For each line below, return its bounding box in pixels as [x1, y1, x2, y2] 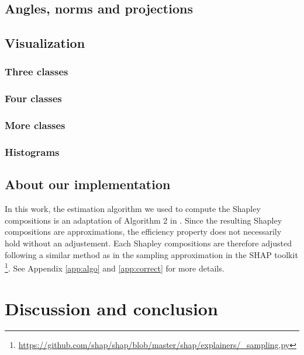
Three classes [5, 64, 68, 79]
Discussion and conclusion [5, 296, 218, 320]
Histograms [5, 145, 60, 159]
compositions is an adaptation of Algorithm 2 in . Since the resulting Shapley [5, 214, 282, 226]
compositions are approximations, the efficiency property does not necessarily [5, 225, 282, 238]
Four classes [5, 91, 62, 106]
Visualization [5, 34, 85, 52]
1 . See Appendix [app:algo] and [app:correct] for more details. [5, 260, 224, 274]
